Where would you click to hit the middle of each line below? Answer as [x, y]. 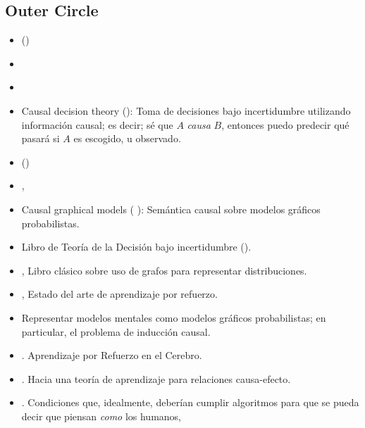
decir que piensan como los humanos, [101, 416]
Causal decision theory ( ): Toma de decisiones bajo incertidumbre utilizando [186, 110]
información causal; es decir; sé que [97, 124]
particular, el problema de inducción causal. [116, 331]
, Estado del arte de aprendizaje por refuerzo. [119, 294]
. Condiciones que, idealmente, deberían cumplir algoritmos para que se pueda [190, 402]
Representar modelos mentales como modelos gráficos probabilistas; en [174, 317]
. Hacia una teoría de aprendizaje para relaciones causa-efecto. [156, 378]
